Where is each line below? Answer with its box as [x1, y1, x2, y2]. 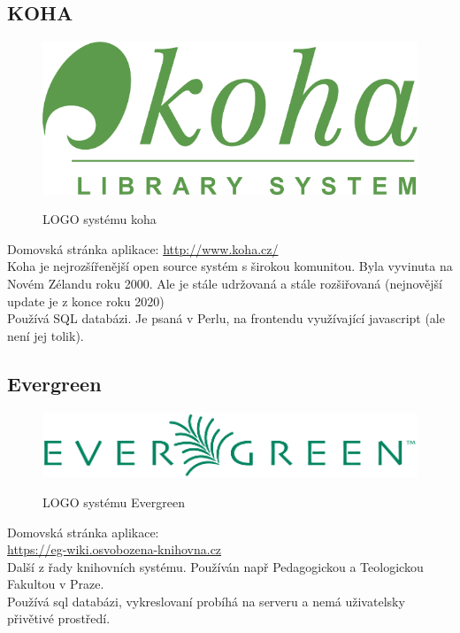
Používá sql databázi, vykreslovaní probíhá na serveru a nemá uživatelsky [7, 591, 405, 610]
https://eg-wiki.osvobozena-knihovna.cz [7, 540, 222, 559]
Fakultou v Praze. [7, 575, 104, 593]
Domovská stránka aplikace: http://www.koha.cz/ [7, 239, 279, 258]
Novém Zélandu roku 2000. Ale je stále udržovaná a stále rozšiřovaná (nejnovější [7, 274, 442, 292]
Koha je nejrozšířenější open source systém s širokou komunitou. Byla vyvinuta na [7, 257, 453, 275]
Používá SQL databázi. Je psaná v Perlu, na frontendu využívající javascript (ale [7, 309, 445, 328]
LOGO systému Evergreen [42, 492, 185, 511]
